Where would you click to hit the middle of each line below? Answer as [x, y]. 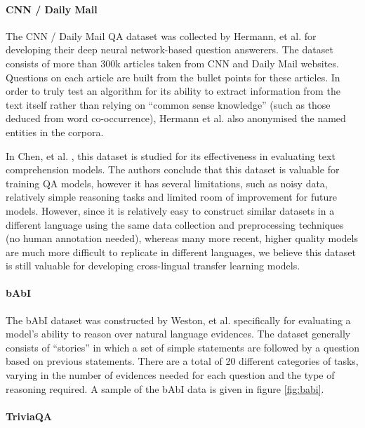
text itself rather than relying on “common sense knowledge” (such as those [168, 104]
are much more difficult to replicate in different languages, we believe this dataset [181, 252]
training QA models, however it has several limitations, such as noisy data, [167, 183]
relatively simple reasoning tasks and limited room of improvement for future [171, 197]
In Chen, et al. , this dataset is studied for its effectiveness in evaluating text [171, 155]
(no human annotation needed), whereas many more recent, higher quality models [182, 238]
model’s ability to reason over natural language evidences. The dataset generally [178, 334]
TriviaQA [29, 416]
